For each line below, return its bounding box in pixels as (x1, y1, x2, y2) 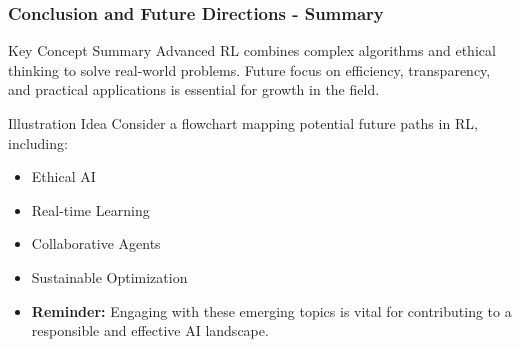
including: (8, 132, 68, 153)
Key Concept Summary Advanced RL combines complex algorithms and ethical (8, 40, 496, 61)
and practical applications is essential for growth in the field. (8, 79, 380, 100)
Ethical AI (31, 166, 96, 187)
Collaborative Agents (31, 233, 161, 254)
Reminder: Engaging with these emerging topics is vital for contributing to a (31, 300, 512, 321)
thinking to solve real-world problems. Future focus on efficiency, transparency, (8, 59, 491, 80)
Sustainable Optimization (31, 266, 188, 287)
